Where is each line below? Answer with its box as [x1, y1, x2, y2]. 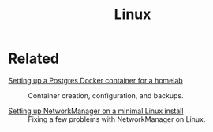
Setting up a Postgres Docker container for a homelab [8, 75, 183, 85]
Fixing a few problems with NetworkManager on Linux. [28, 114, 206, 123]
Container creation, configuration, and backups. [28, 90, 184, 100]
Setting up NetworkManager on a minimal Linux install [8, 106, 184, 115]
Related [8, 49, 59, 68]
